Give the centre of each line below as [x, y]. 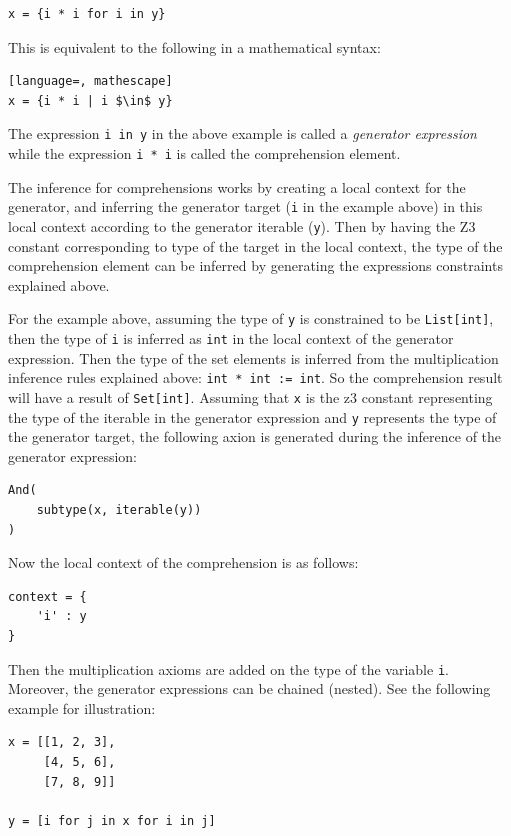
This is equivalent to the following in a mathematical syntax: [194, 46]
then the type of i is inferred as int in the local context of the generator [231, 338]
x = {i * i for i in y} [87, 14]
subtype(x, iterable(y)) [119, 510]
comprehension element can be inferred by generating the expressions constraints [255, 265]
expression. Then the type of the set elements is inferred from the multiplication [253, 357]
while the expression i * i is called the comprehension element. [204, 153]
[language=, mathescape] [90, 81]
